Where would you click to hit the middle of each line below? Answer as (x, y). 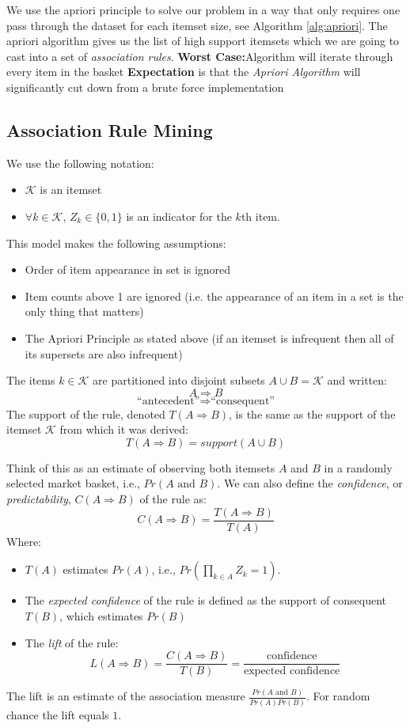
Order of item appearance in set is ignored (128, 269)
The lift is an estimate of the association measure (126, 696)
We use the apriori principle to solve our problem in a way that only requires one (203, 9)
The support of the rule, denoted (86, 413)
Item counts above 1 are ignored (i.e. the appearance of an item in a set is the (214, 296)
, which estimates (101, 615)
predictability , (39, 499)
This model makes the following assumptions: (116, 243)
